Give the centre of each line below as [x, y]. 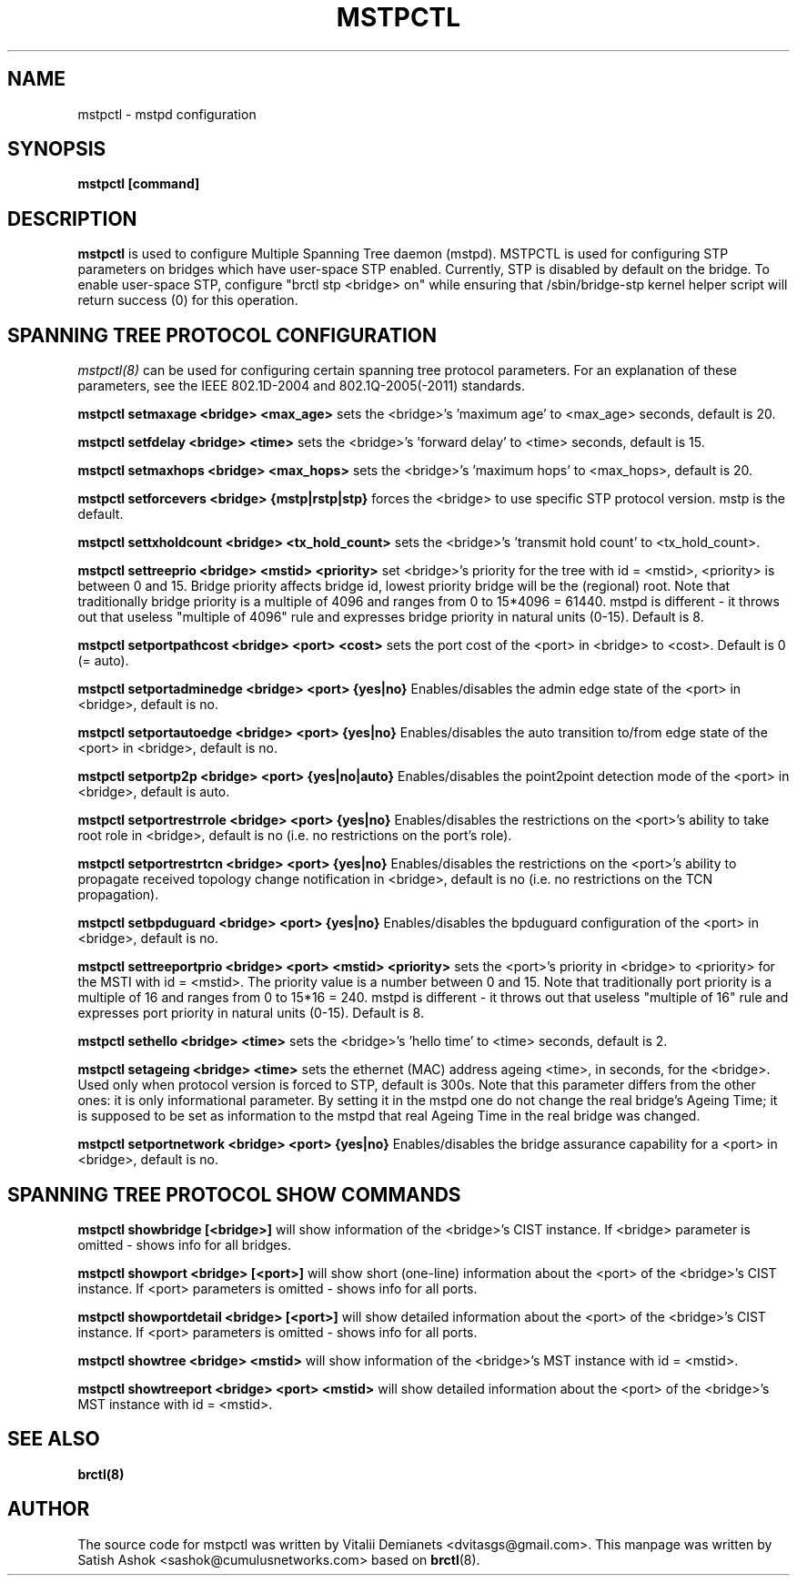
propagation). [118, 895]
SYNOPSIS [57, 149]
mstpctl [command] [139, 184]
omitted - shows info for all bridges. [184, 1244]
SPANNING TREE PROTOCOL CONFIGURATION [222, 335]
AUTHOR [49, 1509]
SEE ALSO [54, 1439]
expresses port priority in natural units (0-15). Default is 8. [251, 1013]
